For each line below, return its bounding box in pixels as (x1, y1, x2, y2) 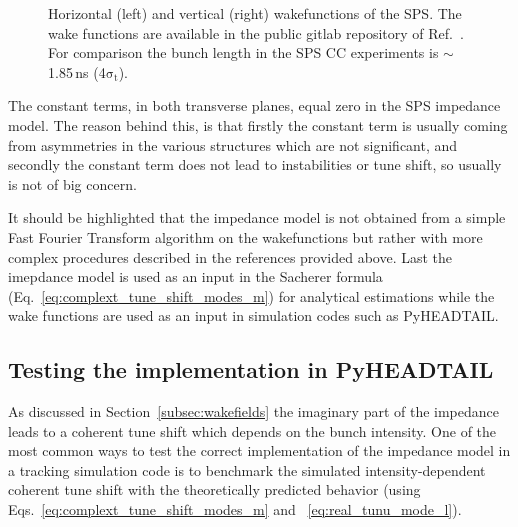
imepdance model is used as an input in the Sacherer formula (8, 266, 383, 287)
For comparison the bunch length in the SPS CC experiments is (48, 42, 439, 63)
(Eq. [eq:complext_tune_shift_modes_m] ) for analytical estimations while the (8, 285, 495, 306)
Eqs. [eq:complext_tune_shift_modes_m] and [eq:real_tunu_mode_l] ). (8, 499, 462, 520)
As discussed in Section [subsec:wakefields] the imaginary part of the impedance (8, 401, 500, 422)
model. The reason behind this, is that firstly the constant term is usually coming (8, 114, 508, 135)
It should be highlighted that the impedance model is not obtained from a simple (8, 207, 506, 228)
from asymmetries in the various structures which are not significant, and (8, 134, 458, 155)
